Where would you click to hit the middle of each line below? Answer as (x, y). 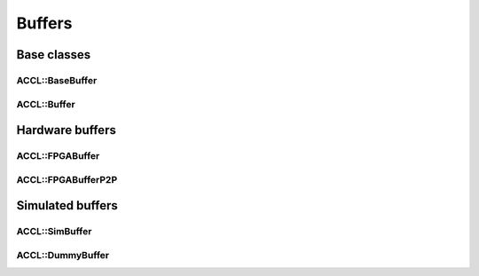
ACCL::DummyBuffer (63, 255)
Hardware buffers (67, 130)
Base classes (54, 55)
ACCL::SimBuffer (54, 232)
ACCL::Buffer (46, 104)
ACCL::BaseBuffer (57, 80)
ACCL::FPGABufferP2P (67, 179)
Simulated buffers (67, 205)
